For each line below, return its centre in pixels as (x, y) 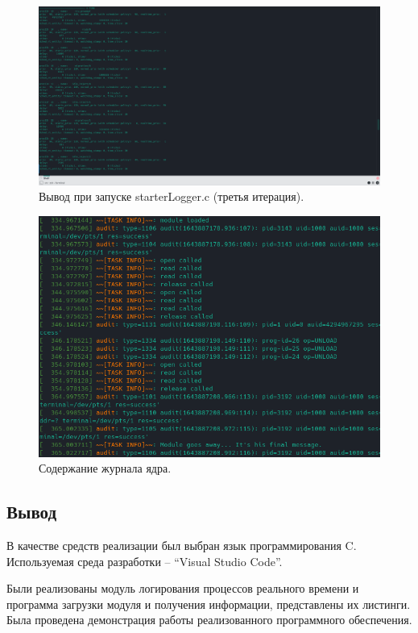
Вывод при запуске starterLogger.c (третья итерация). (172, 196)
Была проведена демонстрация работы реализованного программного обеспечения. (209, 620)
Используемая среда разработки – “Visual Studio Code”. (145, 561)
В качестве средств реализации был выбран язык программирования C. (182, 545)
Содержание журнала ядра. (105, 468)
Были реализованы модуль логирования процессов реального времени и (183, 588)
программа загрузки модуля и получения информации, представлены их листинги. (209, 604)
